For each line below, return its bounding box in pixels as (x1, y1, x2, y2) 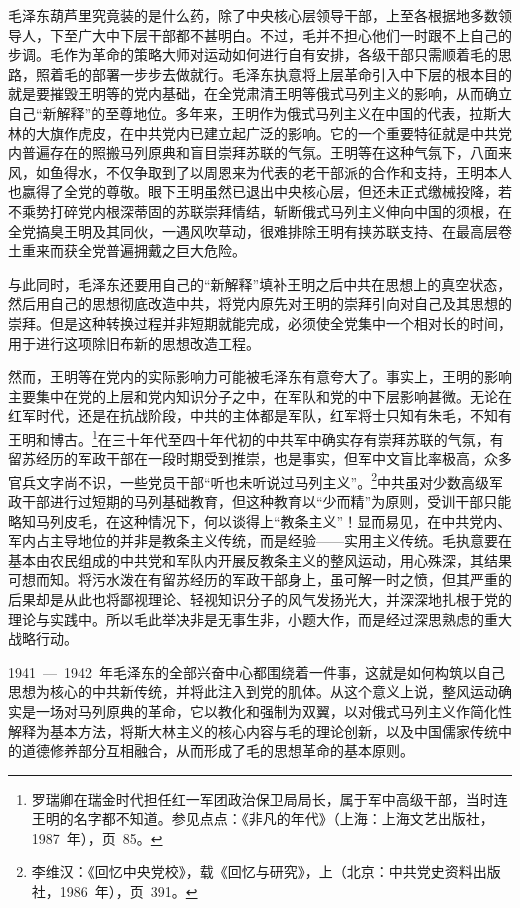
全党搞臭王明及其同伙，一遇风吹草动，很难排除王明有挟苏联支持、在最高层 (8, 220, 498, 241)
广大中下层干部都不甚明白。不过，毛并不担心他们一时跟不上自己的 (77, 24, 512, 45)
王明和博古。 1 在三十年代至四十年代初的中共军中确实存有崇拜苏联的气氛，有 (8, 425, 504, 449)
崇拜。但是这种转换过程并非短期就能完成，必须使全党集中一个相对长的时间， (8, 312, 512, 333)
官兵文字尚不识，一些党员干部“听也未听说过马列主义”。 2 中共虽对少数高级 (8, 468, 490, 492)
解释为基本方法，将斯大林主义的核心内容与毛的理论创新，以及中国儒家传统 (8, 720, 498, 741)
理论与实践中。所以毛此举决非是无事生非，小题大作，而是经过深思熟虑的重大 (8, 608, 512, 629)
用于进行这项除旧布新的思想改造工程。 (8, 332, 260, 353)
